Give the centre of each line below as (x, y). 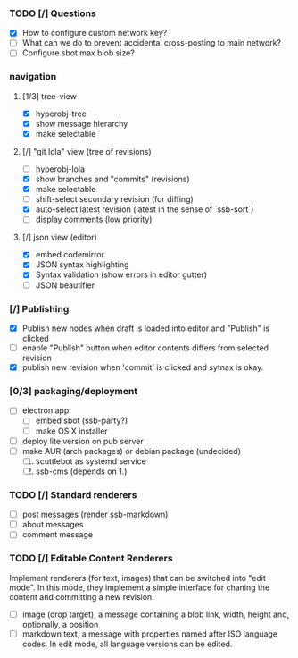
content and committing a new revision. (82, 596)
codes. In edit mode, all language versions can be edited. (127, 644)
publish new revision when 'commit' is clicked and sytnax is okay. (143, 367)
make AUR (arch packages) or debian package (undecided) (132, 451)
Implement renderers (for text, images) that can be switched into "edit (137, 578)
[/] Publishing (39, 308)
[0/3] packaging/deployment (74, 391)
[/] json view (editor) (60, 237)
